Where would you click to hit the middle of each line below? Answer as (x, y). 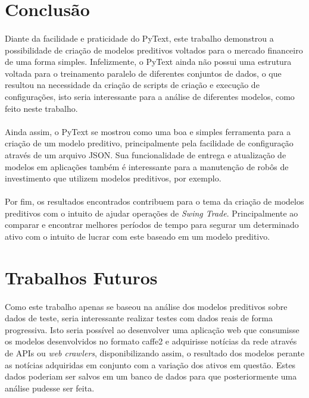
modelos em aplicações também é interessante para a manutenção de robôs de (147, 166)
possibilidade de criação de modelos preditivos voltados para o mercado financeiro (154, 50)
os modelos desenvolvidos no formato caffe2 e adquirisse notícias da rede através (151, 341)
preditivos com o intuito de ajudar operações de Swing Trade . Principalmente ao (152, 213)
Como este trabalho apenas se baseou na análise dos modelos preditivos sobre (146, 306)
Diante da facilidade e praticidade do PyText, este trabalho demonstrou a (139, 38)
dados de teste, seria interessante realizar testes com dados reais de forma (139, 318)
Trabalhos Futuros (81, 277)
